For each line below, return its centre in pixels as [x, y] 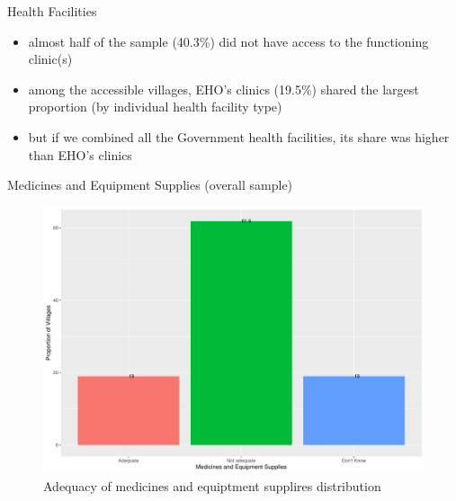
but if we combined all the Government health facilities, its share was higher [239, 136]
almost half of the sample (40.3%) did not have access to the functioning [228, 41]
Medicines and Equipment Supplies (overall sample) [150, 185]
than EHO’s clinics [80, 154]
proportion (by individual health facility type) [155, 107]
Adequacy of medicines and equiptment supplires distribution [212, 485]
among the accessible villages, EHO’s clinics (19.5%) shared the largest [224, 89]
